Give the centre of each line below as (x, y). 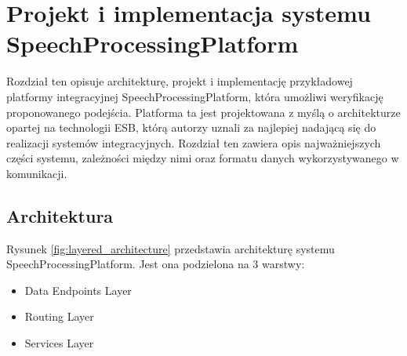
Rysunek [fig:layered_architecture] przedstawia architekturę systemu (171, 248)
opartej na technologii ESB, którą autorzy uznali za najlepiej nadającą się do (191, 127)
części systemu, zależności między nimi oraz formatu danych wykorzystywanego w (203, 158)
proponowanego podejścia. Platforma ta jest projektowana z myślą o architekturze (203, 112)
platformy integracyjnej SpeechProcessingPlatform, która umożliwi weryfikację (195, 96)
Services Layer (59, 343)
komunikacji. (37, 173)
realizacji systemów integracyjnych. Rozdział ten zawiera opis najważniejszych (194, 142)
